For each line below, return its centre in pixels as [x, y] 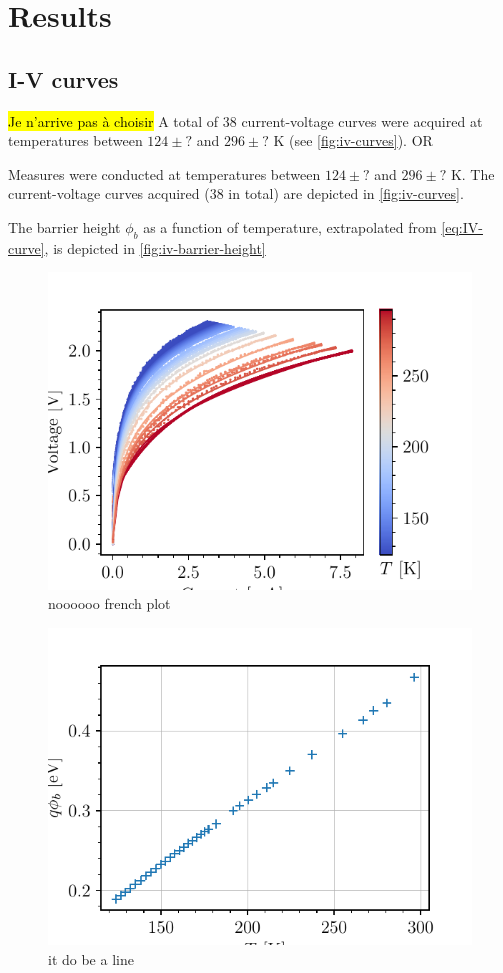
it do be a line [91, 959]
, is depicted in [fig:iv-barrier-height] [155, 247]
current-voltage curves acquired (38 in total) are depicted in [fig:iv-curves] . [236, 193]
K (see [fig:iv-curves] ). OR [353, 140]
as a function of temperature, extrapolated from [290, 226]
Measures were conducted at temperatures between [164, 173]
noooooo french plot [109, 603]
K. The [472, 173]
